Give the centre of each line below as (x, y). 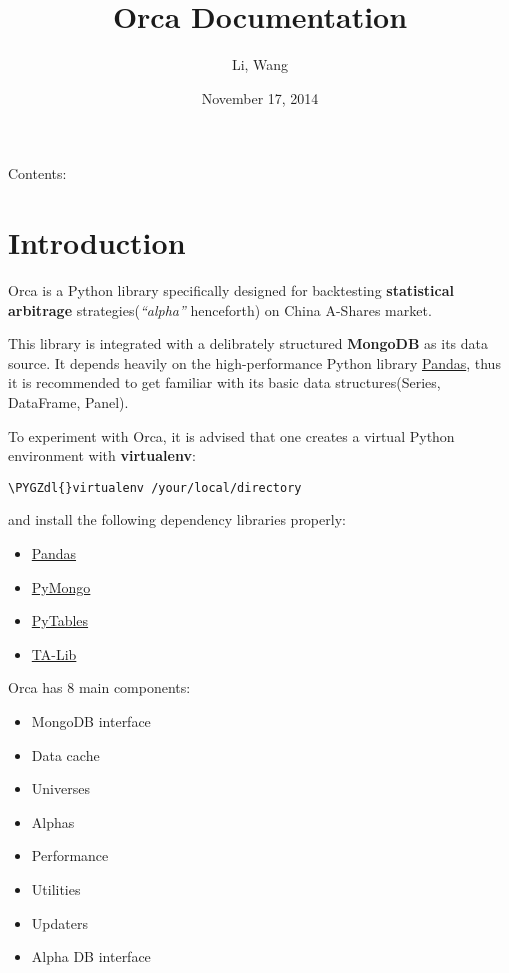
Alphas (53, 821)
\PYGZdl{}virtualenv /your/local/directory (155, 487)
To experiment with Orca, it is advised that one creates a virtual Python (231, 435)
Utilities (56, 888)
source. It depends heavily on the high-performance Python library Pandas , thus (254, 362)
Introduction (97, 242)
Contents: (37, 173)
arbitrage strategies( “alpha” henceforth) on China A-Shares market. (220, 309)
